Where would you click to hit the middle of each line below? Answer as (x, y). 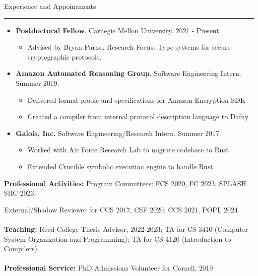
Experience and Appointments (50, 6)
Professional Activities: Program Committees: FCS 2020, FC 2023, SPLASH (125, 183)
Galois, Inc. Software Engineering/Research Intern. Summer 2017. (118, 133)
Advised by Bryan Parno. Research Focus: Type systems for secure (129, 47)
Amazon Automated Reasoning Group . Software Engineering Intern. (128, 73)
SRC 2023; (20, 193)
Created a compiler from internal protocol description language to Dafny (138, 116)
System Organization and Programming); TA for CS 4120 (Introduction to (118, 239)
